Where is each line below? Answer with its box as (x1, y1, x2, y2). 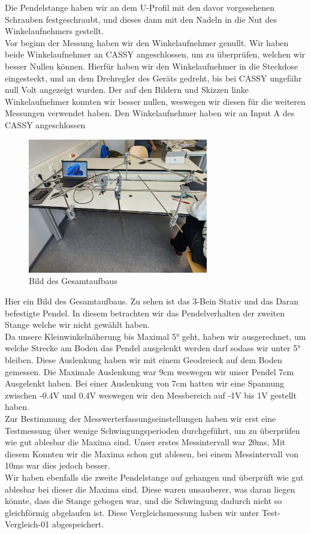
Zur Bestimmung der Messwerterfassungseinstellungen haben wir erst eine (5, 412, 276, 424)
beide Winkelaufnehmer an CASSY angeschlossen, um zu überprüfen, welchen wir (5, 48, 306, 61)
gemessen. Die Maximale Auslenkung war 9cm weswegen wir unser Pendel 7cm (5, 365, 294, 378)
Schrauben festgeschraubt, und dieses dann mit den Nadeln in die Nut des (5, 13, 277, 25)
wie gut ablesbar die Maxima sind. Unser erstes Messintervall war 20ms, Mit (5, 436, 286, 448)
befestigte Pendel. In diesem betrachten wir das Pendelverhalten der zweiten (5, 306, 285, 319)
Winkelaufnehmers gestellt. (5, 25, 104, 37)
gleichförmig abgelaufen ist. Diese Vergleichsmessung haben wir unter (5, 506, 259, 518)
